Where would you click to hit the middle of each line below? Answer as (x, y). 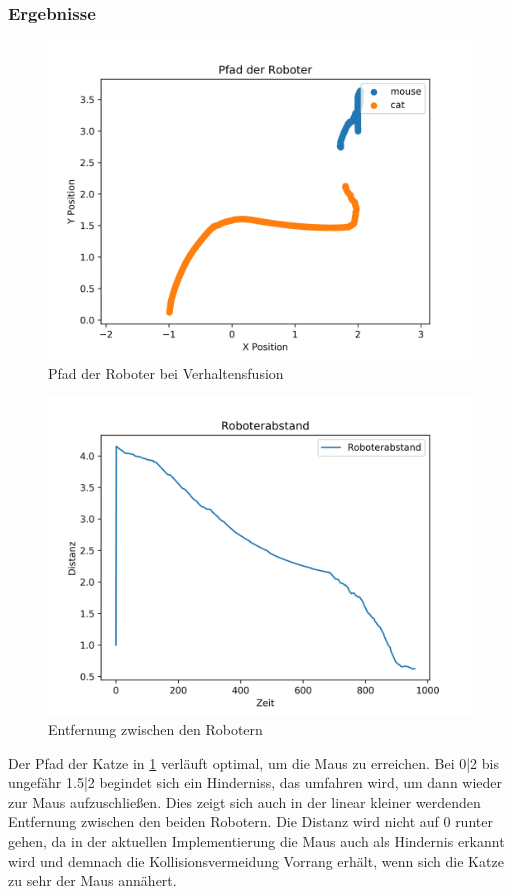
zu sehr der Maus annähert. (92, 880)
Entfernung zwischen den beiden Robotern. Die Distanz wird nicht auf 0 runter (250, 821)
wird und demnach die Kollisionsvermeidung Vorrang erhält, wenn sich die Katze (256, 860)
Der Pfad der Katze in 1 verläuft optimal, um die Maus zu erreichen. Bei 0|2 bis (253, 762)
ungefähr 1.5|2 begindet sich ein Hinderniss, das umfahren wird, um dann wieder (255, 782)
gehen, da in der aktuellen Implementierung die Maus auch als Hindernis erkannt (256, 840)
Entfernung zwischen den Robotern (155, 729)
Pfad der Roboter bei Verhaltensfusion (166, 372)
